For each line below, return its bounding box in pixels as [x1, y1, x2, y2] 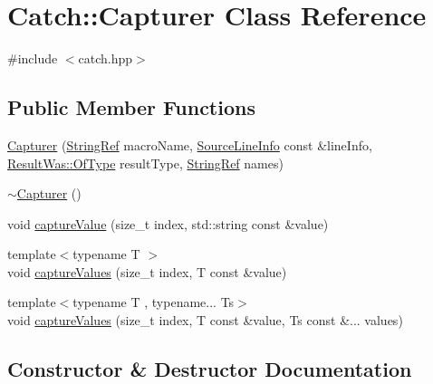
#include [7, 49, 58, 68]
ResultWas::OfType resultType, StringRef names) [7, 153, 284, 172]
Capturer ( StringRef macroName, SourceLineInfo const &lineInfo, [7, 135, 372, 154]
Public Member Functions [7, 93, 255, 121]
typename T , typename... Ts [72, 293, 235, 312]
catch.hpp [78, 49, 133, 68]
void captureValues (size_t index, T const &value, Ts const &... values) [7, 311, 403, 330]
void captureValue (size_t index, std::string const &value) [7, 214, 329, 233]
